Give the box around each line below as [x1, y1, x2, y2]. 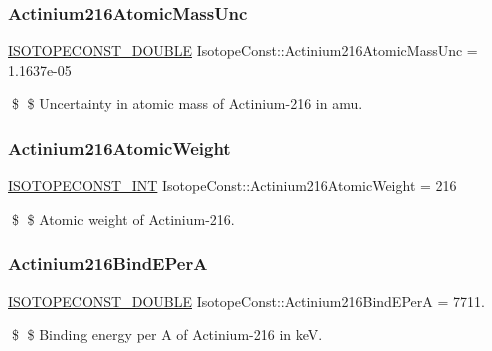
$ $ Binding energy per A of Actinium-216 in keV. [11, 324, 323, 345]
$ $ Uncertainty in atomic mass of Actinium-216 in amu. [11, 93, 363, 114]
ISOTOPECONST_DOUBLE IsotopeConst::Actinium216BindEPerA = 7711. [8, 290, 485, 311]
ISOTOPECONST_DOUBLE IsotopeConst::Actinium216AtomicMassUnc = [8, 40, 478, 61]
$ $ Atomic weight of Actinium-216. [11, 208, 235, 229]
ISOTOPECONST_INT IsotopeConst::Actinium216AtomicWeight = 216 [8, 175, 457, 196]
